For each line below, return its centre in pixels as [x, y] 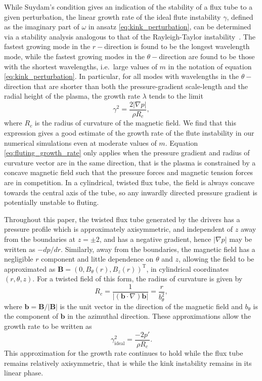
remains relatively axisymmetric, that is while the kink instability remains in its [128, 363]
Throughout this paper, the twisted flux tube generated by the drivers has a [122, 219]
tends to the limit [176, 96]
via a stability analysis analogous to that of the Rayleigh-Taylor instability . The [130, 36]
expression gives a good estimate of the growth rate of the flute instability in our [129, 133]
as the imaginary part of [42, 27]
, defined [240, 16]
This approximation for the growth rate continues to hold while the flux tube [124, 353]
